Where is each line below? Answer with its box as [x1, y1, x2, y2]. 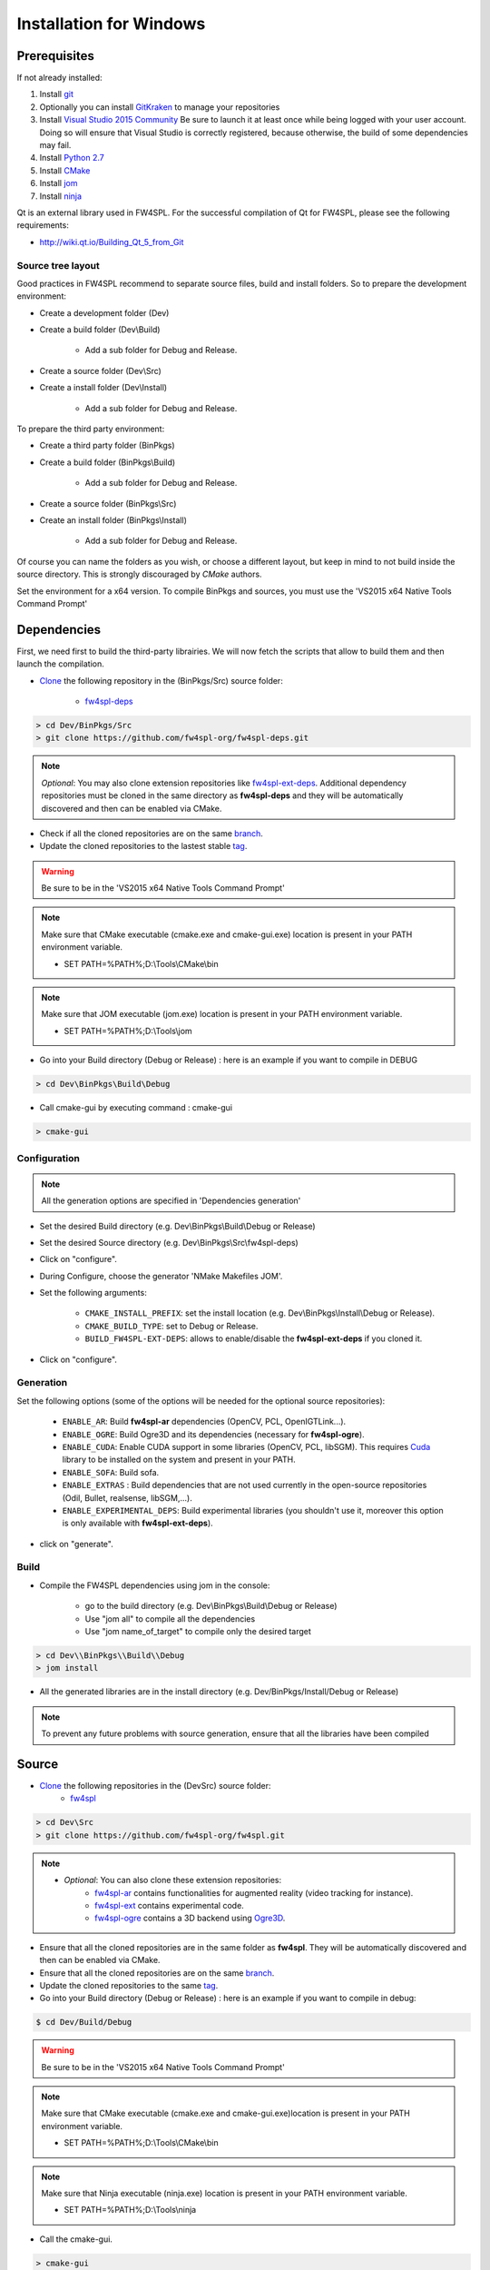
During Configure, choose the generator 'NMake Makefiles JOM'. [39, 1270, 283, 1281]
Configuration [16, 1151, 81, 1164]
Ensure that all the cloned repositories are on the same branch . [39, 1967, 275, 1979]
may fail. [39, 140, 72, 151]
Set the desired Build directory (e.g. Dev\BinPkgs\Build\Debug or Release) [39, 1220, 317, 1231]
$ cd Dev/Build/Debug [35, 2017, 132, 2028]
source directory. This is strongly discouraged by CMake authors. [16, 568, 262, 580]
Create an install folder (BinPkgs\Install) [39, 514, 188, 526]
